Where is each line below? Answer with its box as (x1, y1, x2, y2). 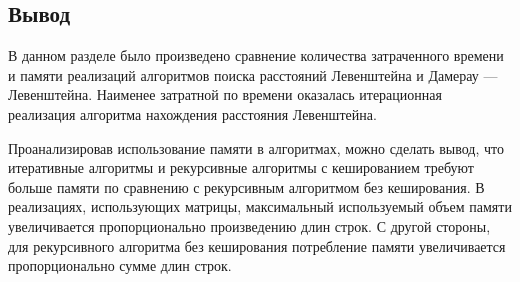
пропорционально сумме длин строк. (8, 255, 232, 276)
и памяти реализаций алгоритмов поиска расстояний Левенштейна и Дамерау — (8, 64, 498, 85)
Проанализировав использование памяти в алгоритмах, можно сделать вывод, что (8, 137, 504, 158)
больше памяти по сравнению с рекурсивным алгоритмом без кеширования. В (8, 176, 485, 197)
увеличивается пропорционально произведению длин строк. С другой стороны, (8, 215, 491, 236)
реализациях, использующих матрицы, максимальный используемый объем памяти (8, 196, 512, 217)
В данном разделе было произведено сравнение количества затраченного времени (8, 45, 504, 66)
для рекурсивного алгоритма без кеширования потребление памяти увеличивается (8, 235, 506, 256)
